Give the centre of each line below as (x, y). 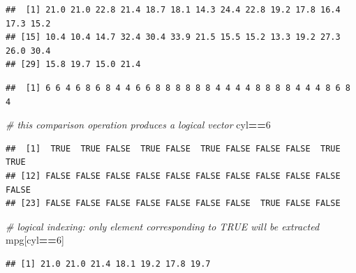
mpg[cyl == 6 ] (35, 240)
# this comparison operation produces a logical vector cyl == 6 (138, 125)
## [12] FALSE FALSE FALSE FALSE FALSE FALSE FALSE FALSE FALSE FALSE (173, 176)
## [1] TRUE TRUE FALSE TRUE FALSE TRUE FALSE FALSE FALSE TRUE (173, 148)
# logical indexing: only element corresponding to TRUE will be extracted (163, 226)
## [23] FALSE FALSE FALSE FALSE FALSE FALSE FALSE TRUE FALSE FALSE (173, 204)
